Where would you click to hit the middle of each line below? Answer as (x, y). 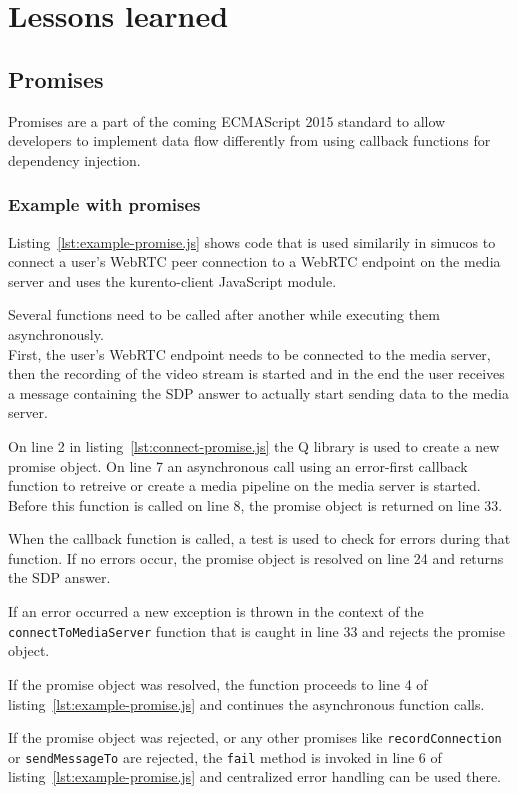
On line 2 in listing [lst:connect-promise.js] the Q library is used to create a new (254, 445)
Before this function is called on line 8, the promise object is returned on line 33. (255, 504)
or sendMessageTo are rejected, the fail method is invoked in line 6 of (225, 756)
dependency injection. (74, 159)
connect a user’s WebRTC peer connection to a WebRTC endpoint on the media (254, 261)
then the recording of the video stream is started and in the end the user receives (256, 373)
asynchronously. (56, 333)
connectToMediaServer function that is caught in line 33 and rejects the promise (256, 630)
